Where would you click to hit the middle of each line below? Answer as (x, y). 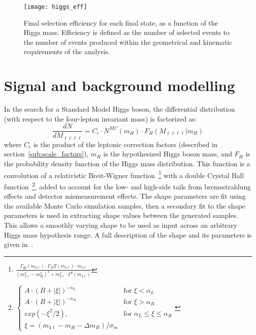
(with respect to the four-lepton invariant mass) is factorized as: (100, 118)
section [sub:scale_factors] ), (46, 154)
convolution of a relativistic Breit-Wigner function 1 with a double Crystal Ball (124, 174)
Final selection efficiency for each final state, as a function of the (121, 22)
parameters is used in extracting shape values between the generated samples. (121, 215)
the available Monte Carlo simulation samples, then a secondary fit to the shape (125, 205)
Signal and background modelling (120, 85)
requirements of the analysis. (67, 51)
